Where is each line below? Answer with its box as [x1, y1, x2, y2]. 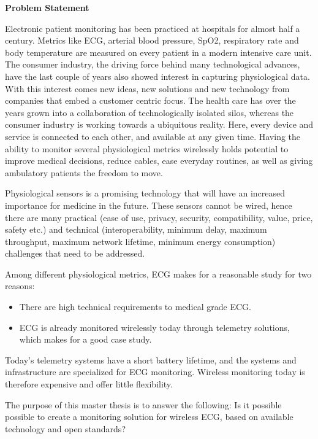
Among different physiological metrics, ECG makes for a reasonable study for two [5, 267, 312, 280]
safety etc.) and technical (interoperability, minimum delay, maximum [5, 223, 267, 236]
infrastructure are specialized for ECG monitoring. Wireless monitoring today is [5, 365, 305, 378]
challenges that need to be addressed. [5, 247, 145, 260]
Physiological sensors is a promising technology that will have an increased [5, 187, 286, 200]
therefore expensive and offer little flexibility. [5, 378, 173, 390]
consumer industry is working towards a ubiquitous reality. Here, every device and [5, 118, 314, 131]
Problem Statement [5, 1, 89, 14]
